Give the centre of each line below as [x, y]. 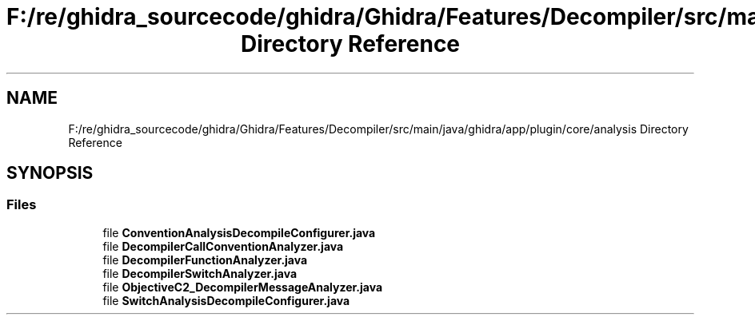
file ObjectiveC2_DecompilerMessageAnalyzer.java [243, 287]
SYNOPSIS [50, 173]
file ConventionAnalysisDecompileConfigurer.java [239, 232]
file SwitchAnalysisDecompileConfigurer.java [226, 300]
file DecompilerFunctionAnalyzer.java [205, 260]
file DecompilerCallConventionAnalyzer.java [223, 246]
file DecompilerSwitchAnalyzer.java [200, 273]
